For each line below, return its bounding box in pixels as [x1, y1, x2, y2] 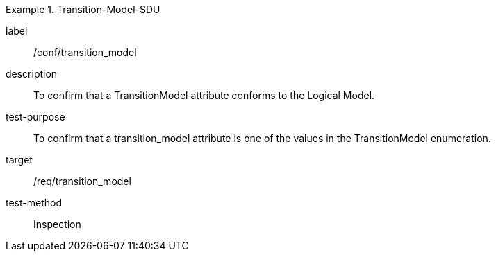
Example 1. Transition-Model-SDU [6, 3, 160, 15]
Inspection [33, 218, 81, 230]
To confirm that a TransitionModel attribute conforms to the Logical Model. [33, 89, 375, 101]
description [6, 68, 58, 80]
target [6, 154, 33, 166]
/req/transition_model [33, 175, 131, 187]
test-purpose [6, 111, 65, 123]
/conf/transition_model [33, 46, 137, 58]
